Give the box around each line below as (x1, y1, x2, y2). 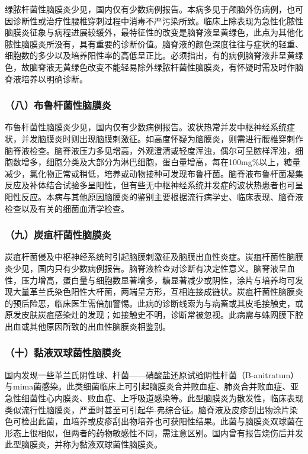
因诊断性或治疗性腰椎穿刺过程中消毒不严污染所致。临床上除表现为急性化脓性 (5, 14, 303, 27)
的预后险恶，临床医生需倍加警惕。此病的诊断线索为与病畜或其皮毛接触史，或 (5, 297, 303, 309)
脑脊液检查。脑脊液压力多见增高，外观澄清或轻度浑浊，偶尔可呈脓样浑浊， (5, 144, 295, 156)
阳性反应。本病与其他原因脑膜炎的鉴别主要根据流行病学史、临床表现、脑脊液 (5, 190, 303, 202)
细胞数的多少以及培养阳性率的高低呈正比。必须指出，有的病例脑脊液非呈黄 (5, 49, 295, 62)
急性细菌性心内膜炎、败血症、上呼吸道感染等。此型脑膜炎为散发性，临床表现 (5, 391, 303, 404)
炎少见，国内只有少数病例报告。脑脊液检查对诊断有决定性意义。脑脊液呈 (5, 262, 287, 274)
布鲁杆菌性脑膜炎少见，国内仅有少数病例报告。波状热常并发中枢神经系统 (5, 121, 287, 133)
